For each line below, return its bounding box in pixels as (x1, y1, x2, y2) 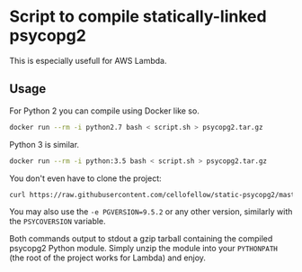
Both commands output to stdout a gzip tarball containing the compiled (9, 233, 273, 244)
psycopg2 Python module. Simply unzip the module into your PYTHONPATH (9, 243, 279, 254)
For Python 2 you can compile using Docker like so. (9, 105, 200, 116)
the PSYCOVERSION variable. (9, 216, 106, 227)
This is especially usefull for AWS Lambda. (9, 55, 167, 66)
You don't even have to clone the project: (9, 173, 162, 184)
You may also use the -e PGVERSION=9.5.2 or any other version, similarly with (9, 206, 293, 217)
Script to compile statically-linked (9, 6, 267, 27)
